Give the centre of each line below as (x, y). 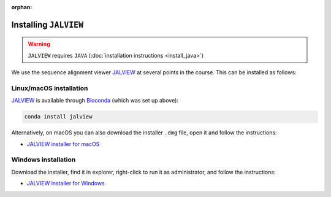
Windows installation (44, 160)
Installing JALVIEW (48, 25)
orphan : (22, 7)
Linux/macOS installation (50, 88)
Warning (39, 44)
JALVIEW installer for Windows (66, 183)
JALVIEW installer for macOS (63, 144)
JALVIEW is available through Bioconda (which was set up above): (95, 101)
